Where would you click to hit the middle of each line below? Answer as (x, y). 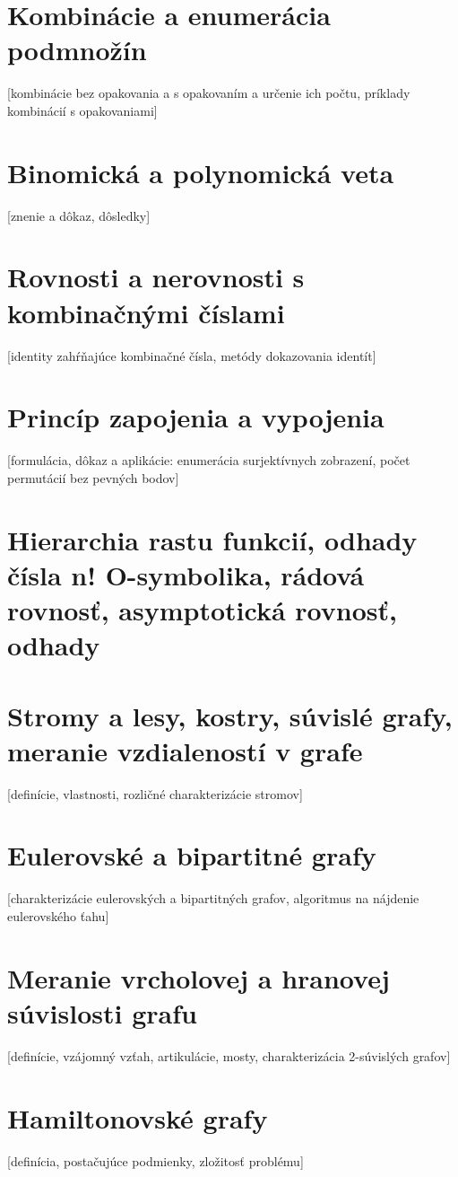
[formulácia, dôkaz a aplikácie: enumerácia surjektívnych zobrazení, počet (209, 460)
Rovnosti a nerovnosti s (156, 277)
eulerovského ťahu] (58, 916)
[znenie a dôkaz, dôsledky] (79, 215)
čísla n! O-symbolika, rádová (186, 574)
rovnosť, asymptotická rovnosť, (202, 610)
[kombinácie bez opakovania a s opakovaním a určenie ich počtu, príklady (209, 93)
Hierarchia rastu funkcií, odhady (212, 539)
